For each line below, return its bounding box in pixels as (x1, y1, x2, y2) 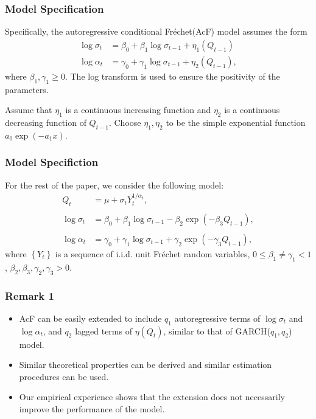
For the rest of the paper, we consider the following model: (5, 178, 224, 191)
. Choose (108, 116, 141, 129)
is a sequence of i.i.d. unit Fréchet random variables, (55, 248, 250, 260)
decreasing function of (5, 116, 86, 129)
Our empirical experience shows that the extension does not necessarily (19, 390, 285, 403)
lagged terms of (75, 324, 132, 337)
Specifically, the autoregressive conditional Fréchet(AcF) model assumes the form (5, 25, 307, 38)
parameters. (5, 83, 49, 95)
